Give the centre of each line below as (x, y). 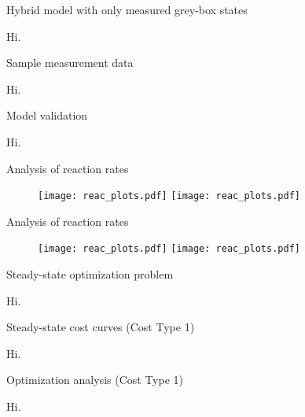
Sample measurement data (70, 63)
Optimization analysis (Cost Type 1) (95, 380)
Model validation (47, 115)
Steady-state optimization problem (90, 274)
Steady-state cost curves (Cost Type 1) (101, 327)
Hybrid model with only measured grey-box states (127, 9)
